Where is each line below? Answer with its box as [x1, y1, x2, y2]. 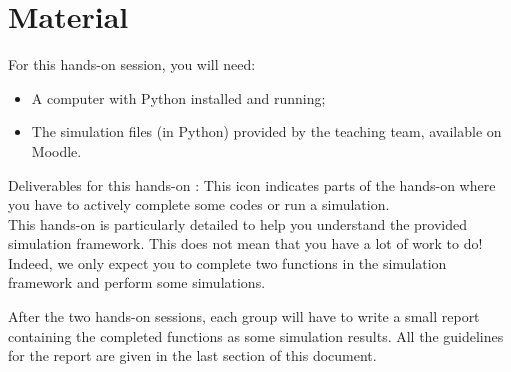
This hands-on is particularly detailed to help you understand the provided [8, 213, 468, 234]
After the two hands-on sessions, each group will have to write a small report [8, 306, 480, 327]
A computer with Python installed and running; [31, 87, 326, 108]
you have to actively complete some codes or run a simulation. [8, 194, 390, 215]
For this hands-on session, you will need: [8, 54, 256, 75]
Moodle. [31, 140, 82, 161]
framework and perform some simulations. [8, 272, 266, 293]
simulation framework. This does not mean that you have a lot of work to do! [8, 233, 483, 254]
